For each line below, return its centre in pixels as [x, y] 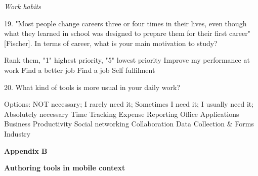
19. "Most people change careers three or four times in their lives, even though [125, 23]
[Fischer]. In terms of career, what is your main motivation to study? [111, 43]
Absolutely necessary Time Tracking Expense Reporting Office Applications [122, 114]
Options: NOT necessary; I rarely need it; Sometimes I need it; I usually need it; [129, 104]
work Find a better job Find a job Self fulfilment [80, 70]
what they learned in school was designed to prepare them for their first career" [127, 33]
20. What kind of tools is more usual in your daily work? [92, 87]
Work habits [23, 6]
